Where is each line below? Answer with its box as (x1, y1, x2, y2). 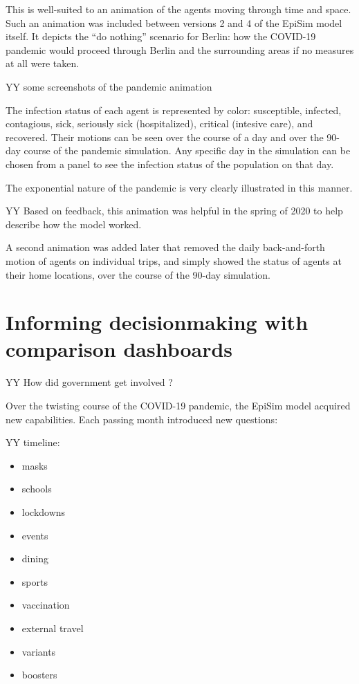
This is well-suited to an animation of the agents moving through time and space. (6, 2, 351, 16)
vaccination (21, 598, 70, 612)
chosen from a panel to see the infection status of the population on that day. (6, 156, 334, 171)
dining (21, 551, 48, 566)
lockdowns (21, 504, 66, 519)
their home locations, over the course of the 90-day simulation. (6, 267, 270, 281)
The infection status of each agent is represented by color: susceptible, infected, (6, 102, 342, 117)
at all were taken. (6, 56, 80, 71)
